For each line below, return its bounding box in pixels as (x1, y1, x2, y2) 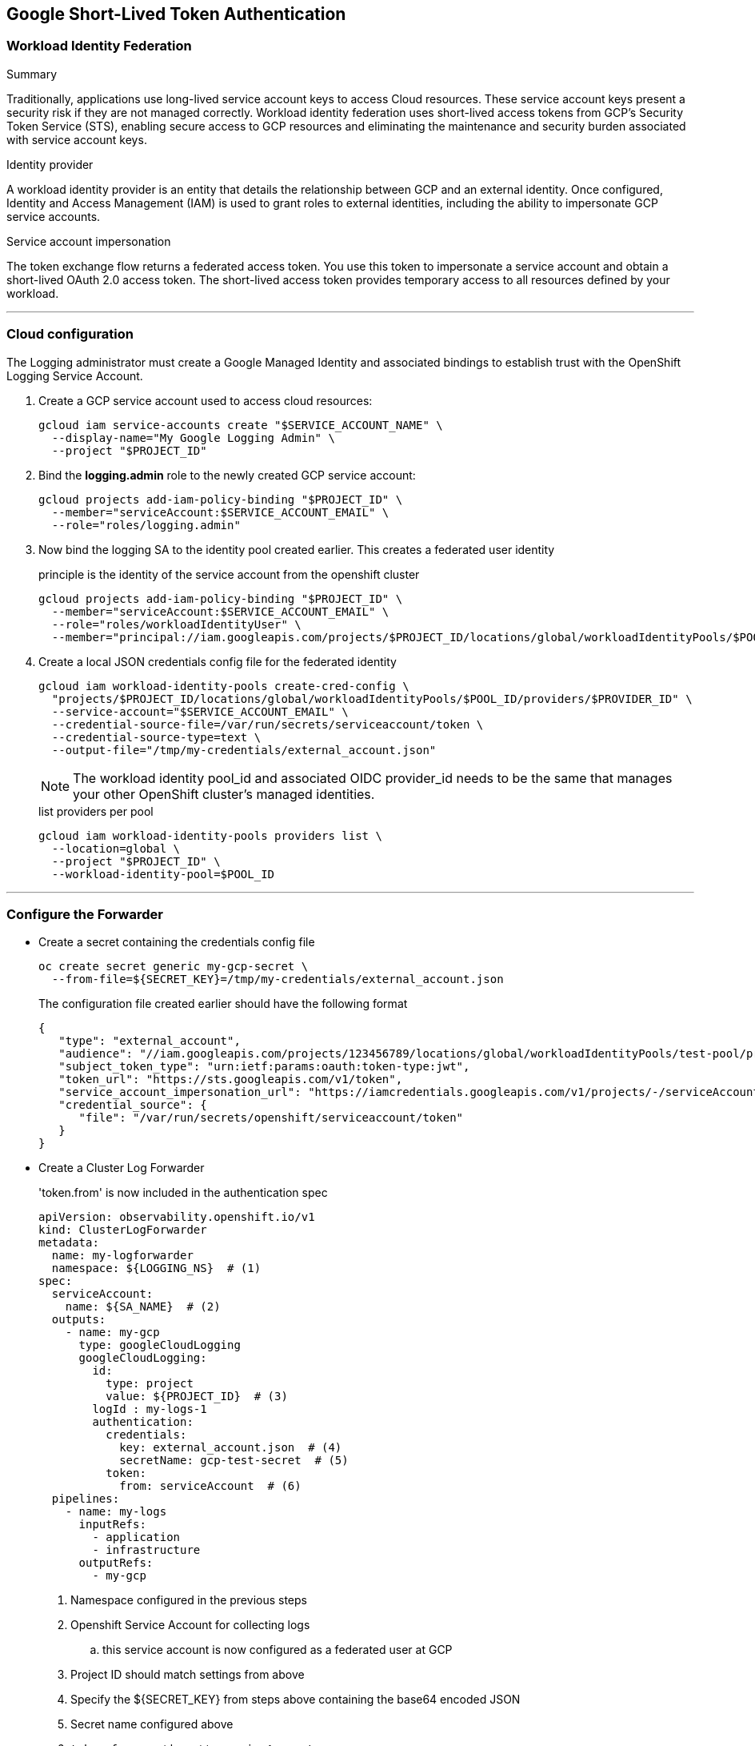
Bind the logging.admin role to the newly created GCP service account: (38, 468, 416, 482)
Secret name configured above (70, 1717, 234, 1732)
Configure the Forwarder (6, 905, 163, 922)
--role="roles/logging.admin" (51, 518, 241, 532)
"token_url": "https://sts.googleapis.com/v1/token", (58, 1073, 403, 1086)
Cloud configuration (6, 326, 134, 343)
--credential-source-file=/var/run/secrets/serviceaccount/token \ (51, 717, 484, 731)
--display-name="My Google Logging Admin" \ (51, 431, 335, 444)
